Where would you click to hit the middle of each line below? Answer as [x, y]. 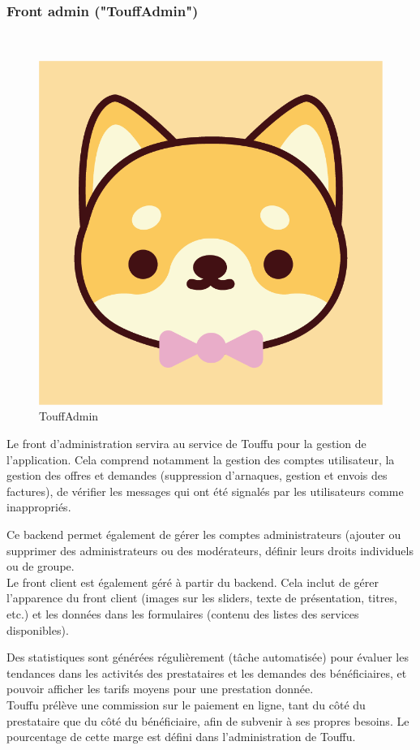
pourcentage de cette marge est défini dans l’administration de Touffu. [181, 737]
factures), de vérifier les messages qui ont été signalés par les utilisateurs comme [205, 491]
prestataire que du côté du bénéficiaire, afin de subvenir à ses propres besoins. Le [208, 720]
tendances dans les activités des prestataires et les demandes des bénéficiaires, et [207, 672]
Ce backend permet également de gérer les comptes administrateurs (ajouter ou [204, 534]
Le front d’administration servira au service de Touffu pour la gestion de [186, 443]
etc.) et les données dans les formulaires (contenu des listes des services [183, 613]
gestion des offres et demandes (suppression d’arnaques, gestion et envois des [197, 475]
